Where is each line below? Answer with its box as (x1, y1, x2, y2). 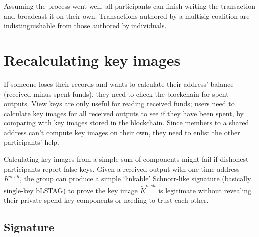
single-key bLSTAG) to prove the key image (4, 185, 138, 195)
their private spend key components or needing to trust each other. (4, 195, 209, 205)
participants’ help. (4, 137, 59, 147)
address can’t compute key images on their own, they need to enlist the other (4, 127, 240, 137)
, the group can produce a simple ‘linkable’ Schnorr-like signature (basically (20, 173, 251, 184)
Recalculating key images (4, 49, 181, 70)
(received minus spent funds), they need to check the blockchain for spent (4, 88, 229, 99)
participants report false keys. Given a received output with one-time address (4, 163, 240, 174)
